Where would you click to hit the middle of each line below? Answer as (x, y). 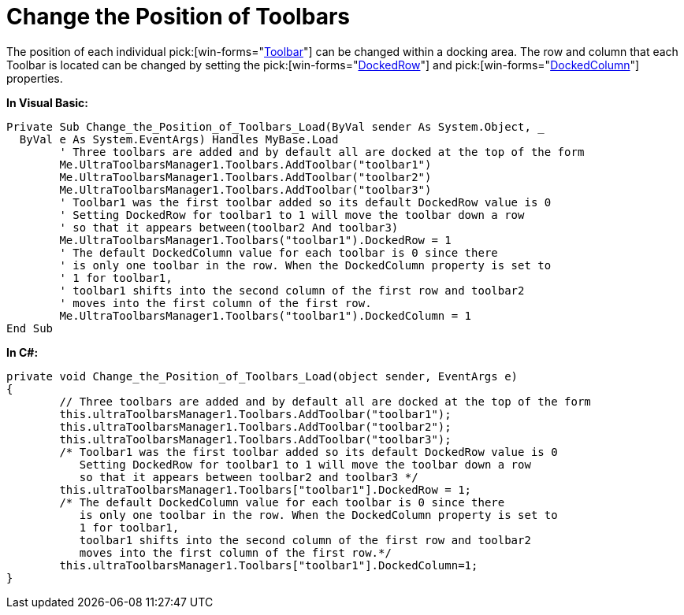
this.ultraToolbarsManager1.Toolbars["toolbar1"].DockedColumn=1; (269, 565)
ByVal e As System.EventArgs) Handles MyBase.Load (179, 139)
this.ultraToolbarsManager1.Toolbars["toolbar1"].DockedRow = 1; (266, 489)
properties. (35, 78)
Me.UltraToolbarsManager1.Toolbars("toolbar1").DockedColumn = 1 (266, 315)
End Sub (30, 328)
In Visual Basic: (47, 102)
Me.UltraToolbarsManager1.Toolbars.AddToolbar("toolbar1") (245, 164)
